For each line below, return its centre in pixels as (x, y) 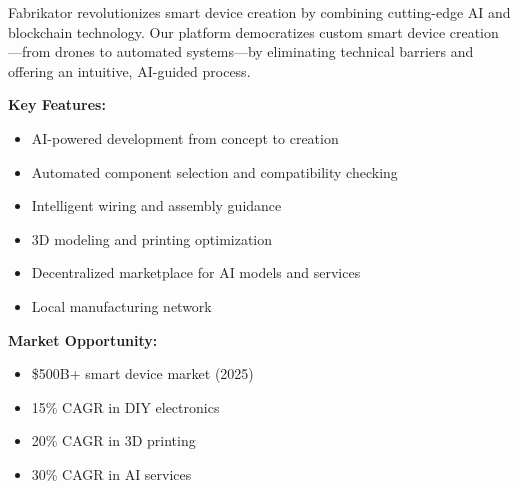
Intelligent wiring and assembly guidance (156, 205)
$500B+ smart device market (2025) (142, 373)
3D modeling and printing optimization (152, 238)
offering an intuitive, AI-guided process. (129, 70)
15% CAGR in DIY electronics (125, 406)
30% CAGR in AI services (111, 473)
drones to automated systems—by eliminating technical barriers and (264, 51)
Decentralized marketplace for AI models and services (196, 272)
